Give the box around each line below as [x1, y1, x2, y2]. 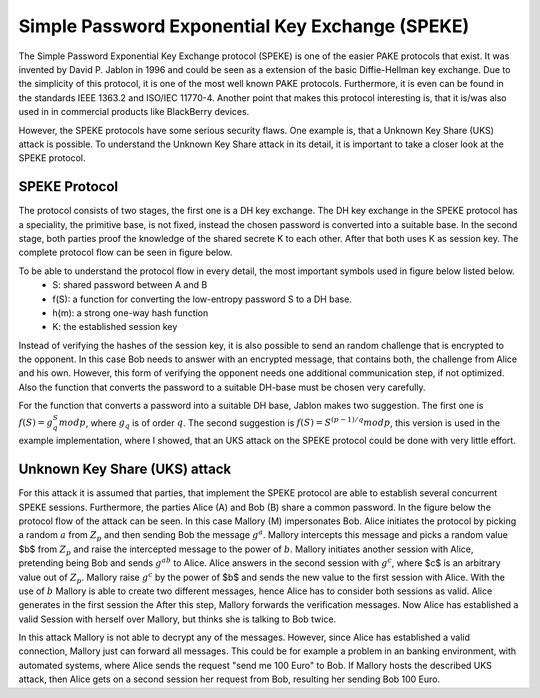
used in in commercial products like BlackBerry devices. [18, 106, 250, 118]
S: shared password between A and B [52, 279, 208, 291]
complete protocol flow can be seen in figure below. [18, 246, 233, 259]
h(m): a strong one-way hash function [52, 306, 209, 319]
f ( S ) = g [18, 417, 54, 429]
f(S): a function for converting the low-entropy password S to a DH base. [52, 293, 352, 305]
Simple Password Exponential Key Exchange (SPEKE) [18, 15, 470, 37]
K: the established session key [52, 321, 178, 333]
